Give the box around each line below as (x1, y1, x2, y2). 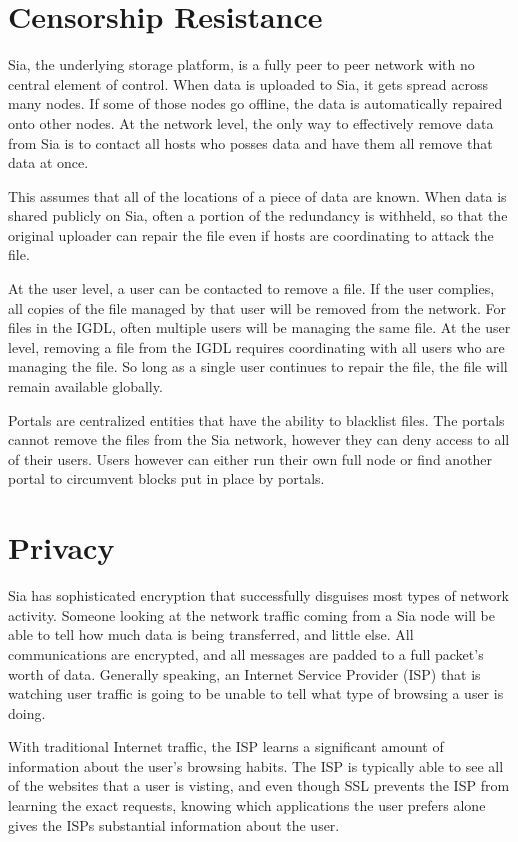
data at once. (8, 152, 89, 173)
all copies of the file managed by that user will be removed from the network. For (8, 297, 506, 318)
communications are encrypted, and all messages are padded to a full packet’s (8, 643, 484, 664)
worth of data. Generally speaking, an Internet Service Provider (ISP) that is (8, 663, 481, 684)
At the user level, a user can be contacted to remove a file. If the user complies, (8, 278, 495, 299)
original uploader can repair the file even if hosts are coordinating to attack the (8, 224, 494, 245)
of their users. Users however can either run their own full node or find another (8, 448, 493, 469)
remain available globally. (8, 376, 163, 397)
